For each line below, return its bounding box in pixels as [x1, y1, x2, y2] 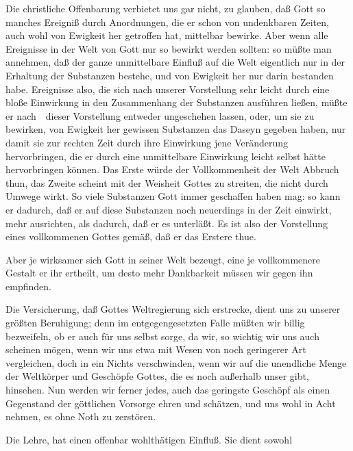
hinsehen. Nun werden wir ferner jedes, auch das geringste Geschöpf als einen [5, 383, 330, 397]
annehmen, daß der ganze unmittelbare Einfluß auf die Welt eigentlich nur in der [5, 55, 345, 69]
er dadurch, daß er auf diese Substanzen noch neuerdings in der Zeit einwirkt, [5, 202, 332, 216]
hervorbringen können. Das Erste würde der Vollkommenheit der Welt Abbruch [5, 162, 339, 177]
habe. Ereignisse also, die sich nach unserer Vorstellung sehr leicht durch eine [5, 81, 330, 96]
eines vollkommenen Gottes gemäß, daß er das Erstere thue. [5, 229, 256, 244]
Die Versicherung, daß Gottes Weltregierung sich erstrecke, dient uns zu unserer [5, 302, 341, 316]
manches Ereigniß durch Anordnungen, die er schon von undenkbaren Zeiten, [5, 14, 329, 29]
